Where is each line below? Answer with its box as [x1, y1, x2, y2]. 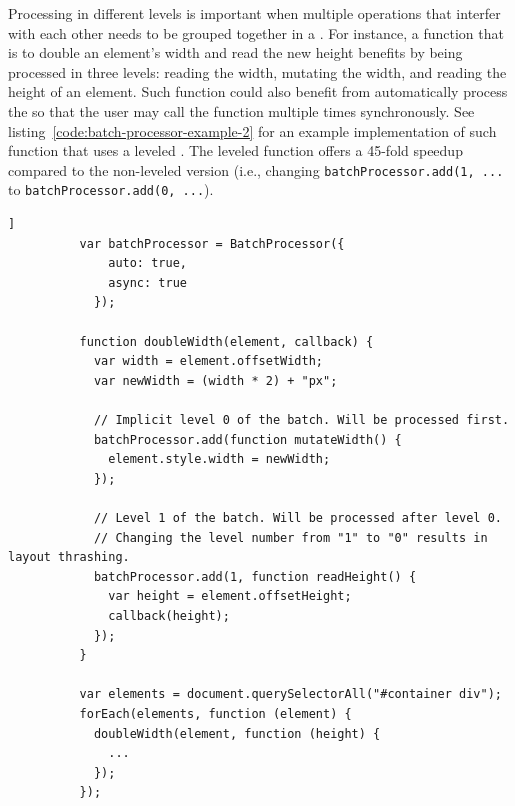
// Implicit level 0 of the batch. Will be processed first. [93, 413, 510, 427]
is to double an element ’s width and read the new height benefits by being [8, 42, 463, 63]
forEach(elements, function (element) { [79, 706, 352, 721]
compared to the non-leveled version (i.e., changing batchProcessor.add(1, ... [8, 159, 504, 180]
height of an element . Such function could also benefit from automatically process [8, 81, 508, 102]
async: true [108, 275, 187, 290]
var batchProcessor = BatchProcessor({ [79, 236, 345, 251]
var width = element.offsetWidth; [93, 354, 323, 369]
